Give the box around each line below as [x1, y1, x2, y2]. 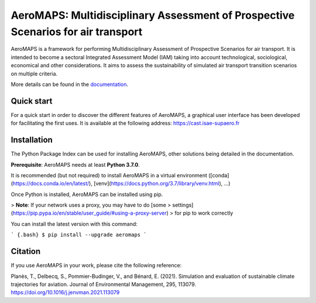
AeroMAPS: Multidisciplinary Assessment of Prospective [11, 9, 295, 22]
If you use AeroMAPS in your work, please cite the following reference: [11, 262, 182, 269]
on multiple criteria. [11, 70, 58, 77]
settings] [172, 202, 194, 209]
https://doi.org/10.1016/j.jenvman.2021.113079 [11, 289, 120, 296]
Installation [11, 135, 53, 145]
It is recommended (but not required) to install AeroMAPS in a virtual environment [11, 171, 208, 178]
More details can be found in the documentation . [11, 81, 129, 88]
